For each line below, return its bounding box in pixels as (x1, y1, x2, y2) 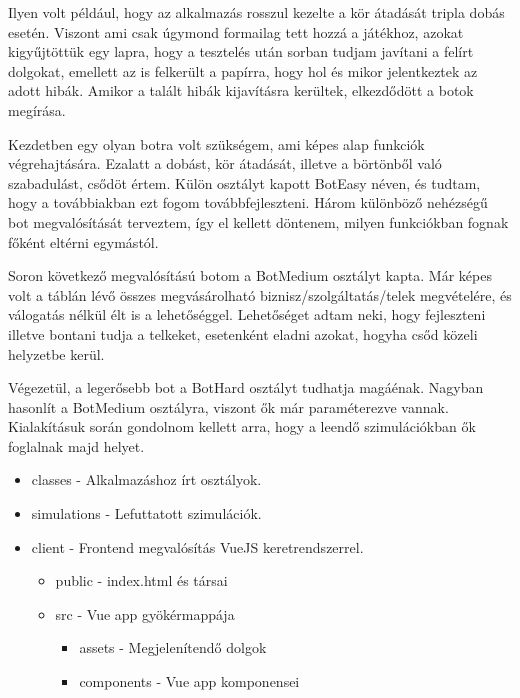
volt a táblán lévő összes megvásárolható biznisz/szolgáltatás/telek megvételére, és (8, 284, 512, 305)
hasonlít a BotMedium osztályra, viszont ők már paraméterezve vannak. (8, 396, 449, 417)
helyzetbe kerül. (8, 343, 105, 364)
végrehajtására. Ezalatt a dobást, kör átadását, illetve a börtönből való (8, 153, 442, 174)
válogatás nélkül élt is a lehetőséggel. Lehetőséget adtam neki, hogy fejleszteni (8, 304, 486, 325)
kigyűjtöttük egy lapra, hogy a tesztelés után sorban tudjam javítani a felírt (8, 41, 474, 62)
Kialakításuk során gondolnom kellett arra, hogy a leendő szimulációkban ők (8, 416, 476, 437)
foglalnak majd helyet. (8, 435, 145, 456)
